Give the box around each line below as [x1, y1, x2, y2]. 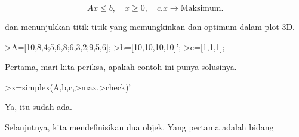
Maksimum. [180, 4, 224, 13]
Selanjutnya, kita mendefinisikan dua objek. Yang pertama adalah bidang [5, 120, 274, 133]
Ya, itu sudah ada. [5, 101, 72, 113]
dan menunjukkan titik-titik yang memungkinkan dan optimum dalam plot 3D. [5, 20, 295, 32]
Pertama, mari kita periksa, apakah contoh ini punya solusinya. [5, 60, 237, 73]
